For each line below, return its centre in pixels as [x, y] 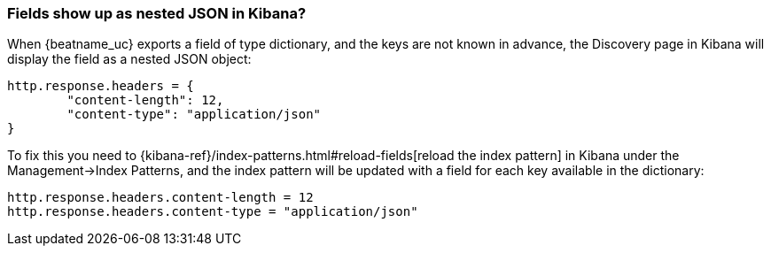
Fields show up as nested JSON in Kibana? [157, 13]
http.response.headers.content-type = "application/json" [213, 212]
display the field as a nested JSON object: [129, 59]
